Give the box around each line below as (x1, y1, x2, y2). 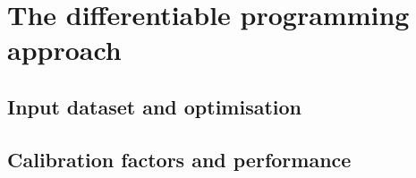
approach (7, 31, 122, 68)
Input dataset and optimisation (7, 92, 302, 120)
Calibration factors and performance (7, 145, 352, 173)
